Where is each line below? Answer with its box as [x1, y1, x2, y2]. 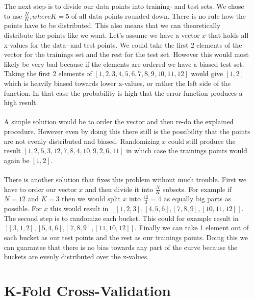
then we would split [62, 193, 121, 204]
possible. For [4, 203, 42, 214]
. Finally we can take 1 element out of [134, 222, 249, 233]
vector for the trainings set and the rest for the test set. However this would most [4, 49, 249, 59]
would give [191, 68, 223, 79]
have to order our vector [4, 184, 77, 194]
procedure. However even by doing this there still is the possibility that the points [4, 126, 250, 136]
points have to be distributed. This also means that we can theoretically [4, 20, 221, 30]
